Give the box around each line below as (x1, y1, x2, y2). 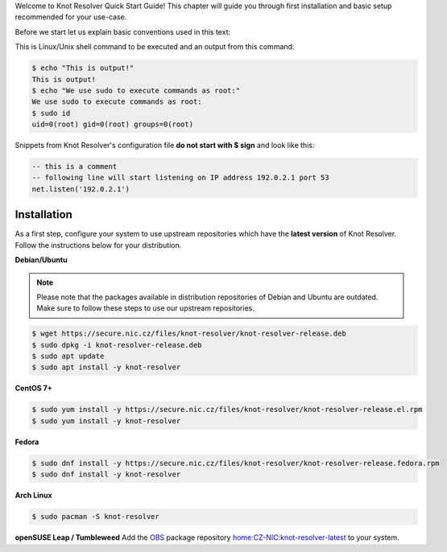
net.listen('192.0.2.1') (31, 184, 130, 193)
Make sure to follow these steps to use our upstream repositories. (36, 303, 255, 313)
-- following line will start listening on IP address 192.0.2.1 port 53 (31, 173, 329, 183)
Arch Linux (14, 491, 52, 501)
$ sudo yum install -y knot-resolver (31, 416, 181, 426)
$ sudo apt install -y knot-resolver (31, 363, 181, 372)
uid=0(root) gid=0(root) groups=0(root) (31, 120, 193, 129)
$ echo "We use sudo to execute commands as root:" (31, 85, 241, 95)
